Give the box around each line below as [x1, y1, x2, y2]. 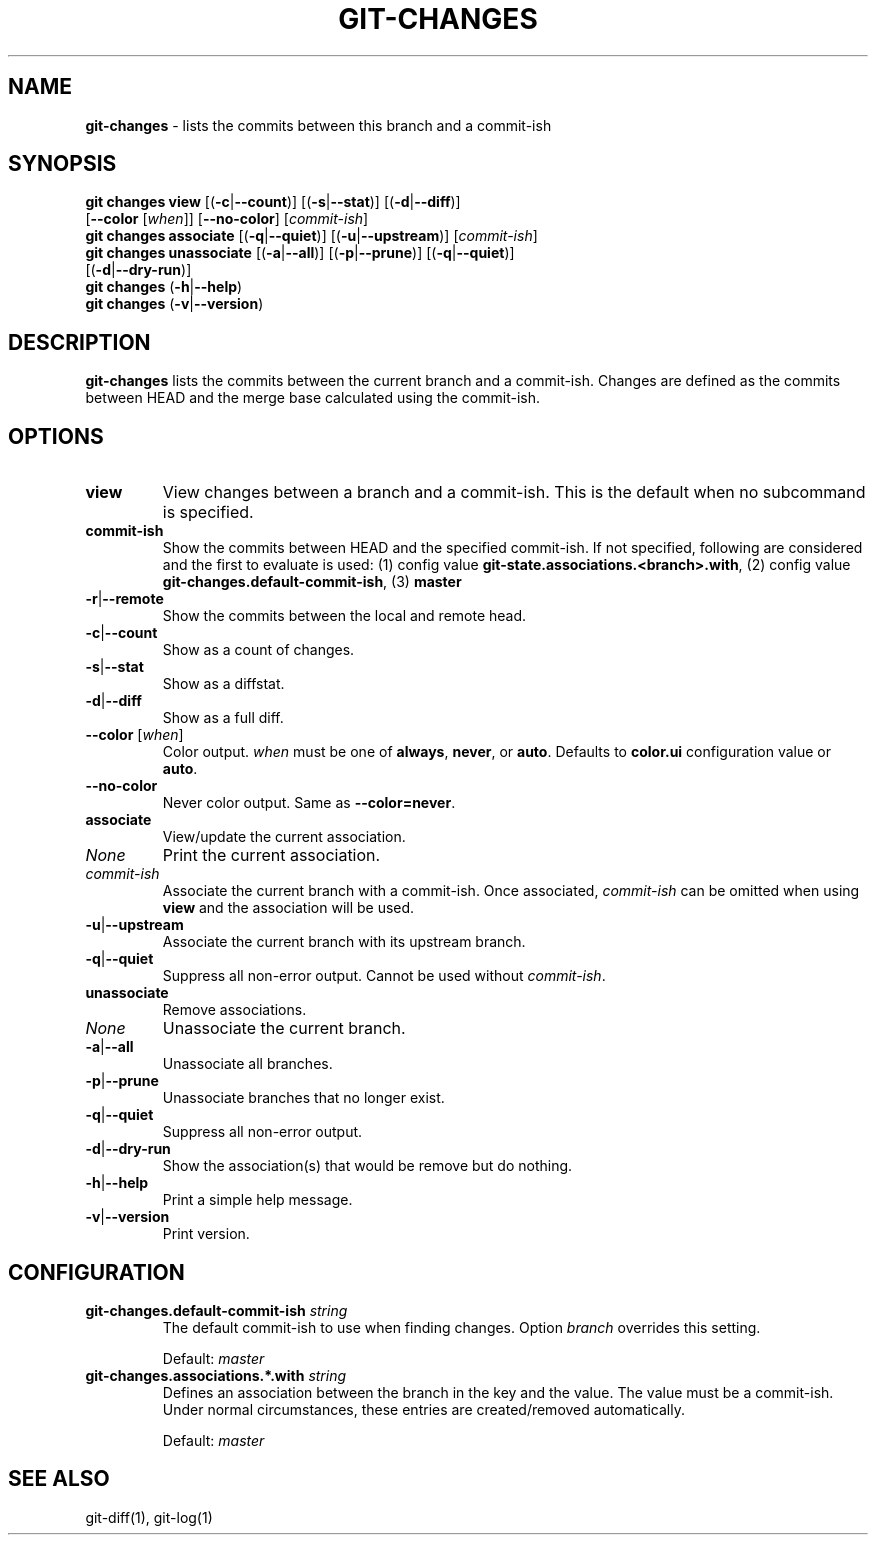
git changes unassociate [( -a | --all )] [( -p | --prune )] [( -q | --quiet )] [85, 244, 515, 262]
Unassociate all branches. [162, 1055, 333, 1073]
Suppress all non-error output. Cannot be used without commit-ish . [162, 967, 606, 985]
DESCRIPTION [8, 329, 151, 355]
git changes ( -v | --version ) [85, 295, 264, 313]
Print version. [162, 1225, 250, 1243]
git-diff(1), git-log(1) [85, 1508, 213, 1526]
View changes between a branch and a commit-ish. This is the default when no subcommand [162, 482, 866, 503]
